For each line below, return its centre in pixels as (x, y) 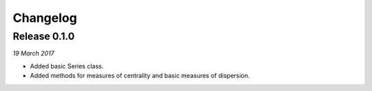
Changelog (45, 18)
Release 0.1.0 (44, 36)
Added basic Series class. (67, 66)
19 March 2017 (33, 53)
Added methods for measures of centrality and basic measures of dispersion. (140, 76)
